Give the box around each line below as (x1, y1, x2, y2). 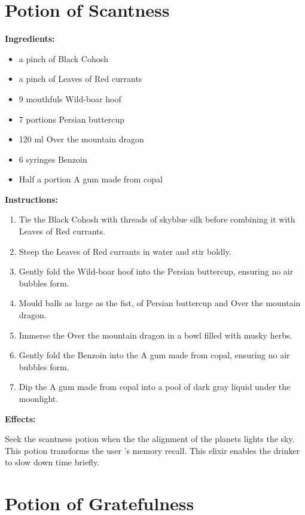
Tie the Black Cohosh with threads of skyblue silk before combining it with (19, 213, 295, 225)
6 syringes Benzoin (19, 153, 87, 165)
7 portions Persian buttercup (19, 112, 125, 125)
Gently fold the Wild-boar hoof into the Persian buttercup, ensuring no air (19, 265, 294, 278)
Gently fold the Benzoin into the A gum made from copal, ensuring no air (19, 349, 290, 361)
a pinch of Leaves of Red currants (19, 72, 142, 85)
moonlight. (19, 392, 59, 404)
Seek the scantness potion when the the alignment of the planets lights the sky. (5, 432, 295, 445)
